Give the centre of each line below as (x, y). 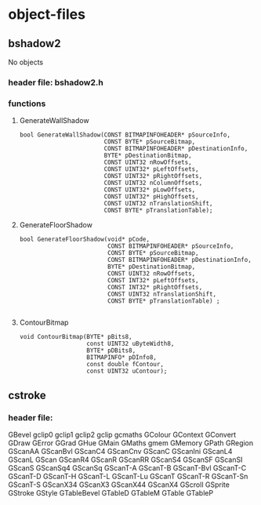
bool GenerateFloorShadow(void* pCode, (85, 240)
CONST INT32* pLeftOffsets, (153, 281)
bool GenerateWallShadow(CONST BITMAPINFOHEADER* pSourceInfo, (125, 135)
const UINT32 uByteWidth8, (130, 344)
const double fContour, (125, 365)
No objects (26, 62)
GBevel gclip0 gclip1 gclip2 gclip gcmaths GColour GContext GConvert (122, 434)
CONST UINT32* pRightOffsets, (153, 176)
